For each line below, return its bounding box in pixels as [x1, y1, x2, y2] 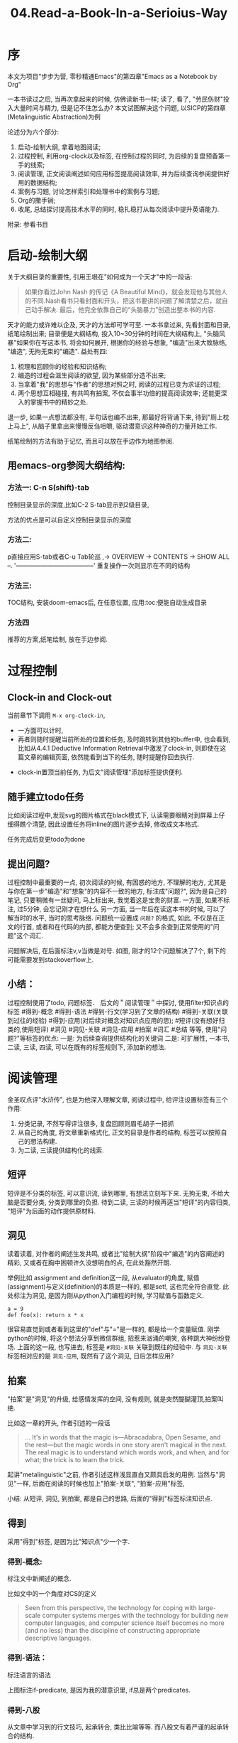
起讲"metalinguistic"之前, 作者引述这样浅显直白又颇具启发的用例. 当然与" [7, 1470, 219, 1479]
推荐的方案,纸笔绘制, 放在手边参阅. [7, 635, 108, 644]
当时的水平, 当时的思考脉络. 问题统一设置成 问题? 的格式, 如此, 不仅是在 [13, 913, 219, 922]
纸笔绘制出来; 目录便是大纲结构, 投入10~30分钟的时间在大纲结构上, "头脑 [7, 329, 220, 338]
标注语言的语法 [7, 1670, 51, 1679]
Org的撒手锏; [17, 195, 56, 204]
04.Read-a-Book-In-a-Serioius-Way [10, 5, 228, 21]
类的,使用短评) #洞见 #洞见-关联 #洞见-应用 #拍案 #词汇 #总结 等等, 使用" [7, 1025, 221, 1034]
